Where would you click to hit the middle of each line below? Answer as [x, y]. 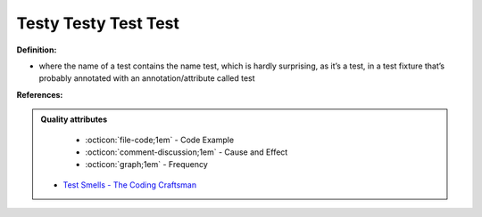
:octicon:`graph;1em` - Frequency [147, 165]
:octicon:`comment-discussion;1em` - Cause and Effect [187, 152]
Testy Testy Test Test [98, 23]
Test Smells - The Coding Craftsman [129, 185]
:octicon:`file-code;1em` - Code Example [160, 140]
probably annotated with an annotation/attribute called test [147, 78]
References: [40, 94]
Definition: [37, 50]
